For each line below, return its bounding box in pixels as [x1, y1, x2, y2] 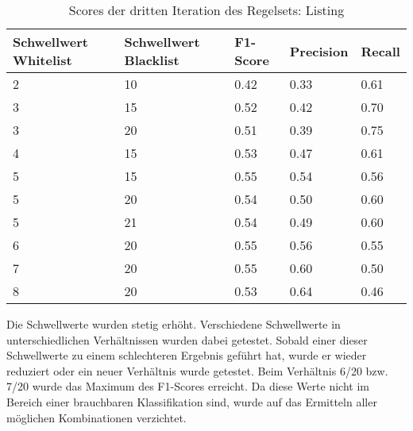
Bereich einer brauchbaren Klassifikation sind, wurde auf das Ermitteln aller [6, 393, 377, 410]
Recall [361, 41, 400, 60]
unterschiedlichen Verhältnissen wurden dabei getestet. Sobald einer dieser [6, 331, 368, 348]
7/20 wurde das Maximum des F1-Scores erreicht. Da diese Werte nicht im [6, 378, 370, 394]
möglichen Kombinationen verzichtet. [6, 409, 187, 425]
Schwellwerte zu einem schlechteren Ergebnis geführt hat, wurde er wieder [6, 347, 367, 364]
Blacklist [124, 51, 179, 69]
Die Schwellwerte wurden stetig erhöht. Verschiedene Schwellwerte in [6, 316, 341, 332]
